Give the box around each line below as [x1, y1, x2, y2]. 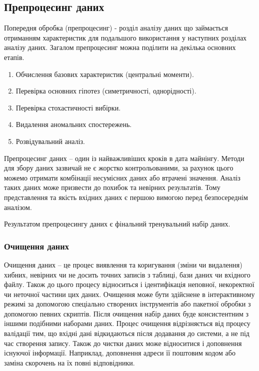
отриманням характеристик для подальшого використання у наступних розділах [4, 32, 247, 42]
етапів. [4, 51, 24, 62]
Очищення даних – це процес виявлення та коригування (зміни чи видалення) [4, 259, 242, 269]
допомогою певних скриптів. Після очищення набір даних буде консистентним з [4, 308, 248, 318]
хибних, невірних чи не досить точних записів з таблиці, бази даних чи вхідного [4, 269, 250, 279]
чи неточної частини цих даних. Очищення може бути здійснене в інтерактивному [4, 288, 255, 299]
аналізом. [4, 201, 32, 212]
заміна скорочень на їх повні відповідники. [4, 357, 135, 367]
